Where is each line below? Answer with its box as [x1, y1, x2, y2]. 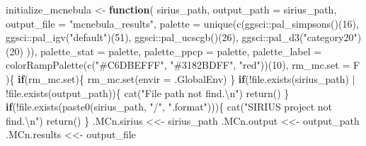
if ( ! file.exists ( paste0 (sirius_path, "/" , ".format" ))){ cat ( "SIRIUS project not [6, 99, 333, 114]
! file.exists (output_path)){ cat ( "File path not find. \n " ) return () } [6, 85, 290, 100]
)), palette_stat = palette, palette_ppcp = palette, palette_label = [26, 43, 322, 58]
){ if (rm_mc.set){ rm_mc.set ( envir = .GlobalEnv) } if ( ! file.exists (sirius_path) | [6, 71, 355, 86]
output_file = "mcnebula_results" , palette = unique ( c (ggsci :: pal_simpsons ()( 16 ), [6, 16, 359, 30]
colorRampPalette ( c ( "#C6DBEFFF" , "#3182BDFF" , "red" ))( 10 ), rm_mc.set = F [6, 57, 360, 72]
